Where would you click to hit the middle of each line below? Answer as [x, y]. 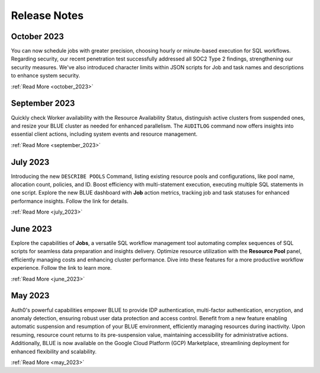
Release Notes [47, 15]
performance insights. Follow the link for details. [70, 201]
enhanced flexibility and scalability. [54, 351]
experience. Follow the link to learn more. [61, 268]
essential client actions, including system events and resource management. [104, 134]
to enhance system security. [45, 76]
